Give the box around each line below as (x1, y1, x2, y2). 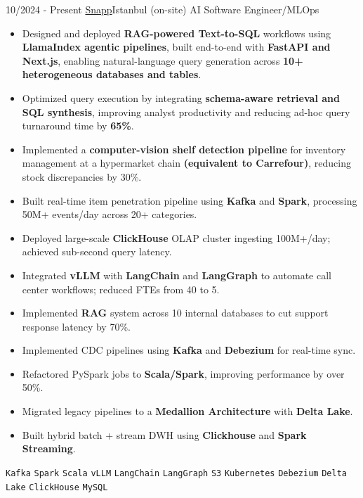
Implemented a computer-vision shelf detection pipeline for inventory (22, 141, 346, 156)
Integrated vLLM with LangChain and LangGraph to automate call (22, 267, 332, 282)
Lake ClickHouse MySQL (6, 482, 108, 492)
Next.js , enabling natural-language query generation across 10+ (22, 53, 303, 68)
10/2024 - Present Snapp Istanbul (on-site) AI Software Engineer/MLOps (6, 2, 319, 16)
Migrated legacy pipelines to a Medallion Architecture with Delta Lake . (22, 404, 353, 419)
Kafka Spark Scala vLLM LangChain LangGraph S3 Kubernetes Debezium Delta (6, 468, 347, 478)
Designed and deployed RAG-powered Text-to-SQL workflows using (22, 25, 331, 40)
